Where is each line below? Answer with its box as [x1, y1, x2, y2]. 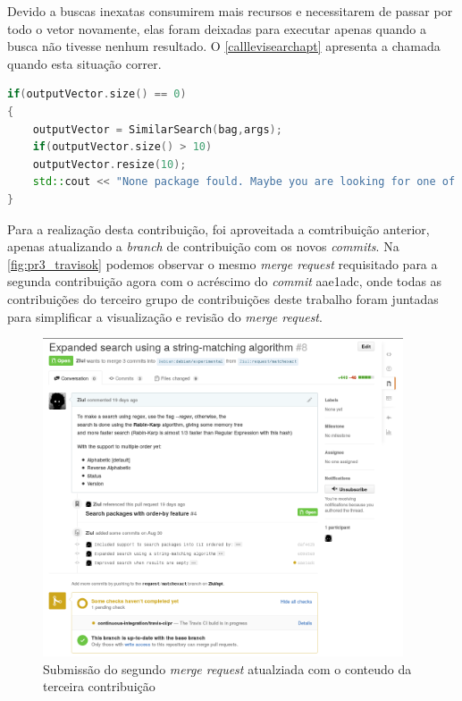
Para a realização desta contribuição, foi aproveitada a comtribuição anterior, [7, 219, 430, 238]
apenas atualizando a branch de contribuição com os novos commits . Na [7, 237, 399, 256]
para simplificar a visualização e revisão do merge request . [7, 307, 323, 325]
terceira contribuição [43, 677, 155, 696]
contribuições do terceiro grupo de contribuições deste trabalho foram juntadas [7, 289, 439, 308]
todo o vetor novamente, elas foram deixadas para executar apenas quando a [7, 19, 426, 38]
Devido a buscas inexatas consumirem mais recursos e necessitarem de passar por [7, 2, 453, 20]
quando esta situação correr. [7, 54, 162, 72]
